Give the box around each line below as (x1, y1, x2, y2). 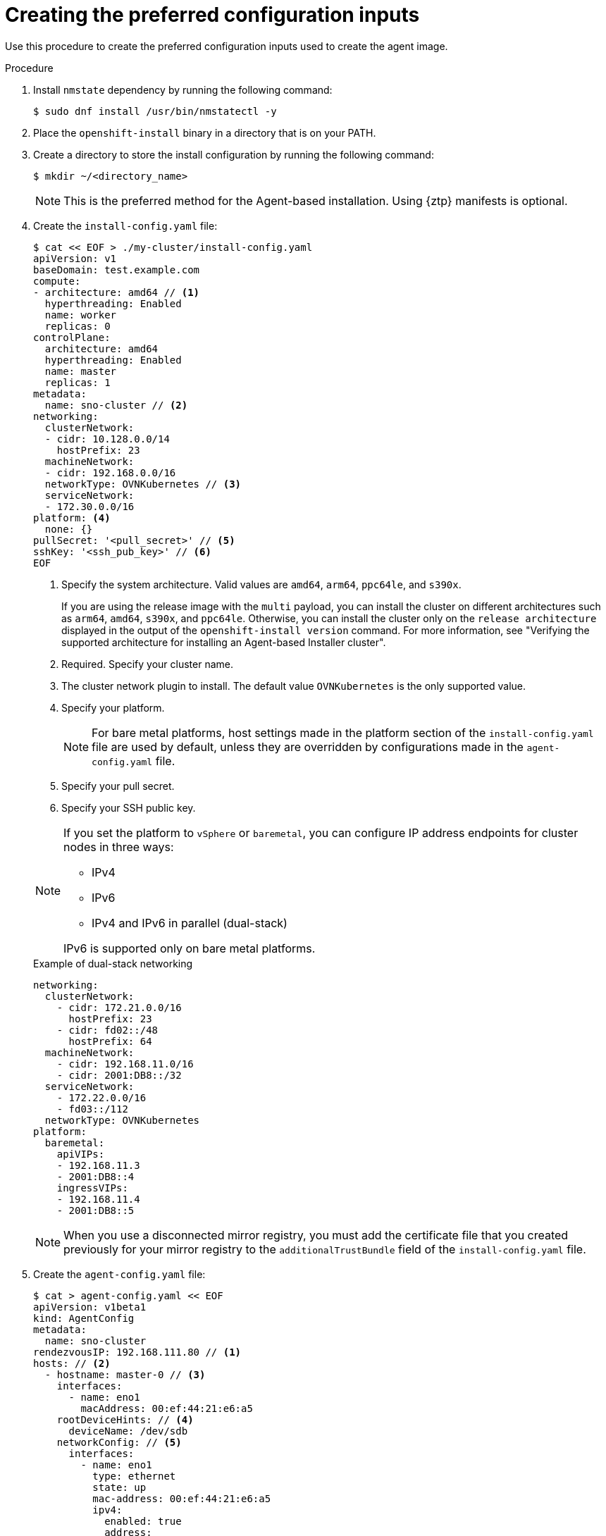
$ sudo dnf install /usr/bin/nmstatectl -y (33, 105, 277, 117)
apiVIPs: (56, 1148, 105, 1160)
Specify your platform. (61, 701, 165, 714)
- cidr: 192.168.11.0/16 (56, 1058, 194, 1070)
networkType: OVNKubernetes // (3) (44, 478, 242, 490)
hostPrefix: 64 (68, 1035, 152, 1047)
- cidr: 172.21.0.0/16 (56, 1001, 182, 1013)
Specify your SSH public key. (61, 801, 196, 814)
